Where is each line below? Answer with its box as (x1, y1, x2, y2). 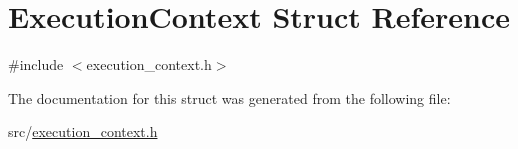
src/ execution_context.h (8, 121, 158, 142)
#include (8, 54, 64, 75)
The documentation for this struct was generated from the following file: (8, 87, 451, 108)
